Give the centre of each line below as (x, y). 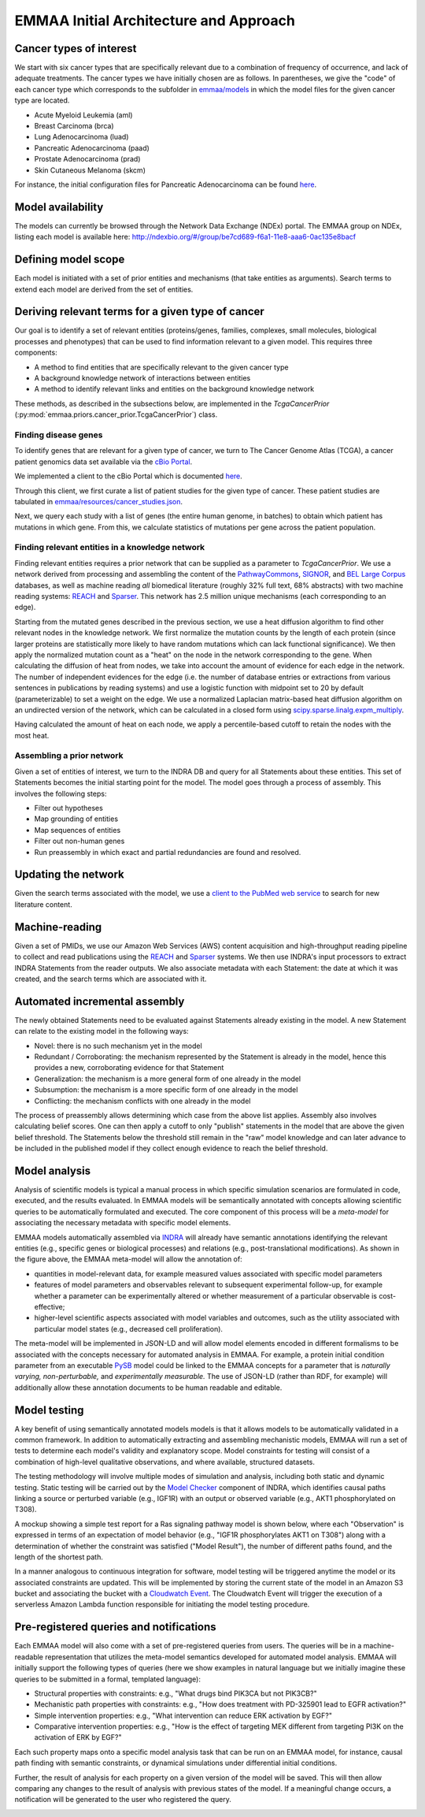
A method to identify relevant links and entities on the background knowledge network (174, 389)
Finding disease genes (59, 435)
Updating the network (70, 875)
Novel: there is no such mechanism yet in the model (118, 1046)
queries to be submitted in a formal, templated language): (107, 1679)
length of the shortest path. (59, 1557)
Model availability (59, 207)
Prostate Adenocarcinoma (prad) (87, 159)
